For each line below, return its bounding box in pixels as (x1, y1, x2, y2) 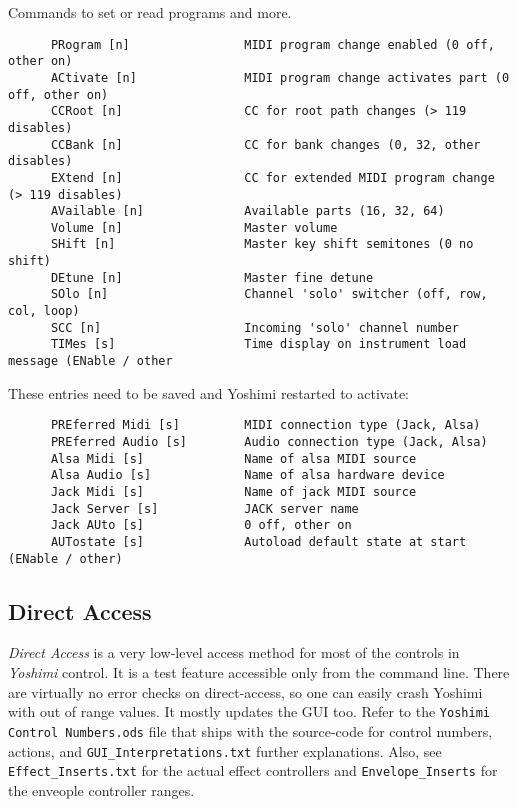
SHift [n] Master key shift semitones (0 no (50, 237, 474, 252)
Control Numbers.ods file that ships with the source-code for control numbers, (8, 720, 493, 741)
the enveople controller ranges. (8, 779, 195, 800)
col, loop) (8, 304, 80, 319)
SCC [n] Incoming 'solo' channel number (50, 320, 460, 335)
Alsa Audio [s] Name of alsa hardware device (50, 468, 445, 483)
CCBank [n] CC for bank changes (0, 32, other (50, 137, 481, 152)
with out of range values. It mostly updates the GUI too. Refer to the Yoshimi (8, 701, 490, 722)
